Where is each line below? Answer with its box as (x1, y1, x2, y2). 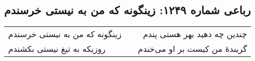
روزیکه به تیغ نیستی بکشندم (8, 43, 106, 55)
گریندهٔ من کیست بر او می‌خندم (138, 43, 247, 55)
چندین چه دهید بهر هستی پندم (143, 28, 247, 40)
